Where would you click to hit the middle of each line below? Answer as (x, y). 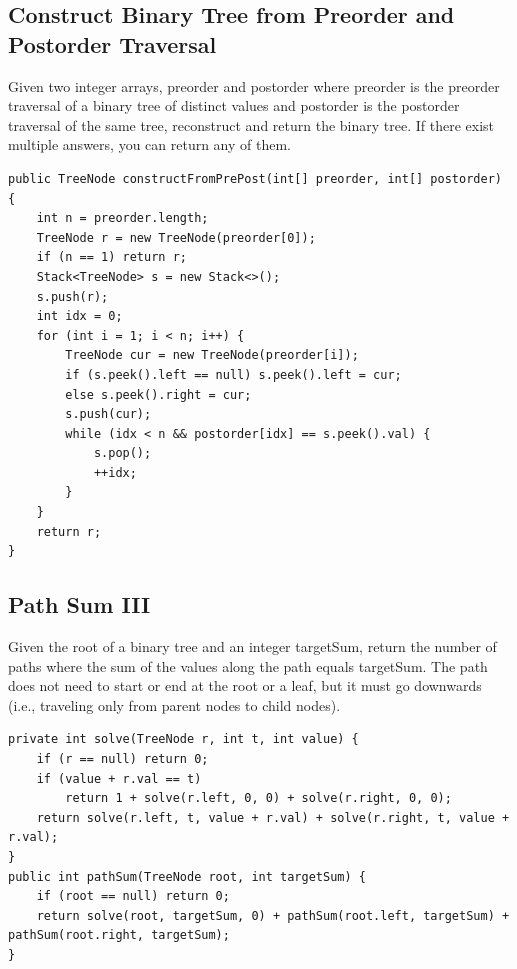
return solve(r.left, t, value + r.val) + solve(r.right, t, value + (273, 817)
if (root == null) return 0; (133, 896)
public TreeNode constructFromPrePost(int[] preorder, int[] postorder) (255, 178)
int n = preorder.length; (122, 218)
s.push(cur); (108, 414)
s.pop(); (122, 453)
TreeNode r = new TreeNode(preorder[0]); (176, 237)
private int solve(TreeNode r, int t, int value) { (183, 739)
